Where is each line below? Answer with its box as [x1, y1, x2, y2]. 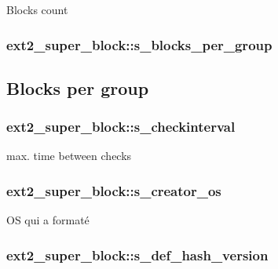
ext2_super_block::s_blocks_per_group [6, 35, 273, 54]
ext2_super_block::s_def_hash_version [6, 245, 269, 264]
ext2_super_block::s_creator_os [6, 180, 221, 200]
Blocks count [6, 2, 68, 17]
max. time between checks [6, 147, 132, 164]
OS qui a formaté [6, 212, 90, 228]
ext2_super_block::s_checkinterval [6, 117, 236, 136]
